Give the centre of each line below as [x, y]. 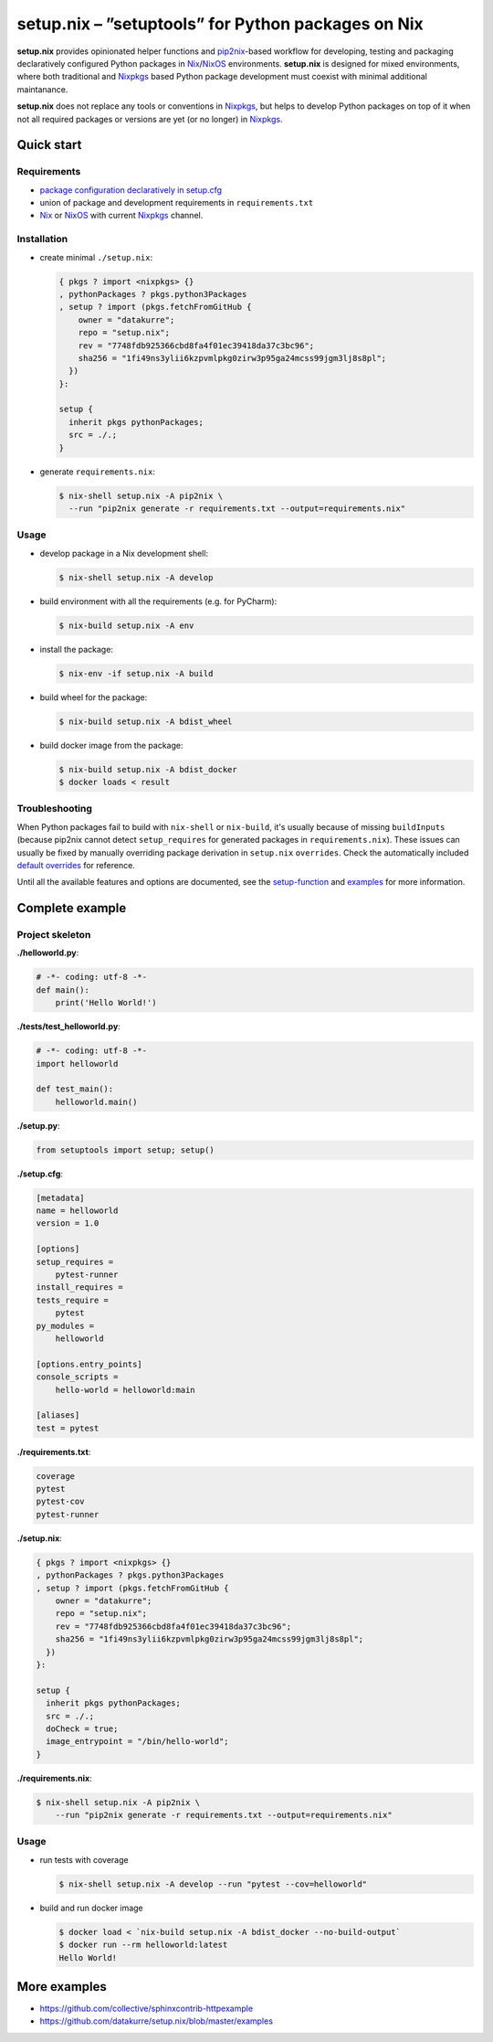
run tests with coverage [84, 1859]
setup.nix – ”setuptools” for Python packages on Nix [220, 24]
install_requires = [79, 1287]
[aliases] [58, 1415]
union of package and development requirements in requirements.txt [177, 203]
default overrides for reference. [76, 865]
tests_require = [73, 1300]
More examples [62, 1987]
